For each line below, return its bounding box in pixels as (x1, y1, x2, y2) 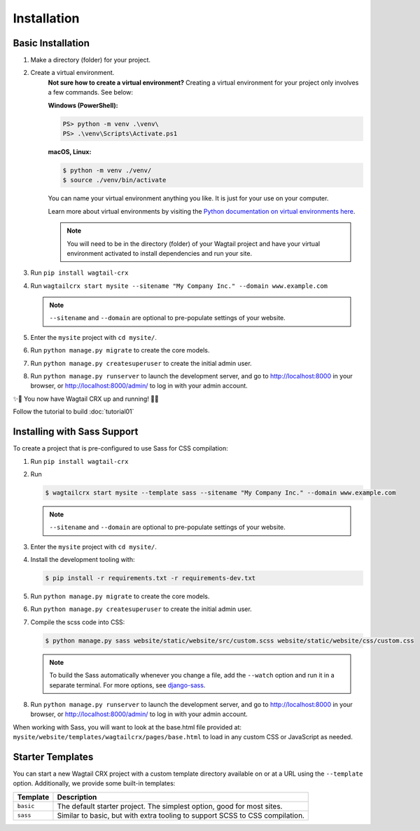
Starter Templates (13, 750, 94, 763)
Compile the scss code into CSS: (30, 617, 125, 626)
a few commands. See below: (48, 88, 133, 97)
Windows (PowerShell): (48, 101, 118, 109)
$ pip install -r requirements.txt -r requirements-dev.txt (45, 575, 256, 582)
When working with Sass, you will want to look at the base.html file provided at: (13, 722, 241, 732)
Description (57, 792, 97, 802)
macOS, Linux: (48, 147, 92, 156)
